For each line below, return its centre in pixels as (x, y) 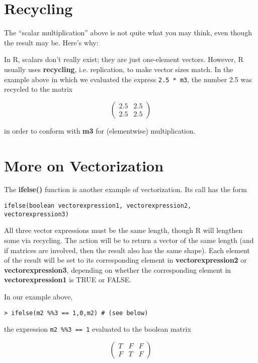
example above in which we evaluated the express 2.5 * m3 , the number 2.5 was (128, 79)
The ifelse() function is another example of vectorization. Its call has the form (125, 189)
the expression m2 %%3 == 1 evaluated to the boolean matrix (98, 329)
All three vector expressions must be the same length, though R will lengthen (123, 230)
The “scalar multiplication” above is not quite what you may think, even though (128, 33)
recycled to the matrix (38, 89)
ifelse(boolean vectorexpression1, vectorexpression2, (98, 206)
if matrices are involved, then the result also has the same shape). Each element (127, 250)
